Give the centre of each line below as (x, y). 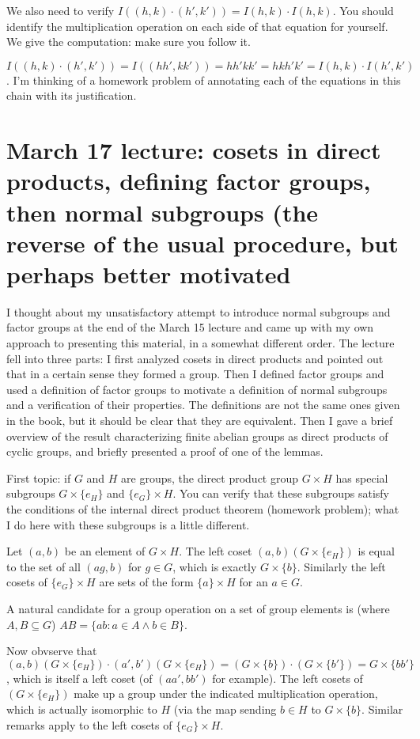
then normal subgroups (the (163, 212)
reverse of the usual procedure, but (202, 243)
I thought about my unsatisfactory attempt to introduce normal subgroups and (199, 311)
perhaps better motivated (149, 273)
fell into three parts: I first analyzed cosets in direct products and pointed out (195, 358)
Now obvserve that (52, 651)
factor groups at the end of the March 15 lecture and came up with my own (190, 327)
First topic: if (39, 478)
